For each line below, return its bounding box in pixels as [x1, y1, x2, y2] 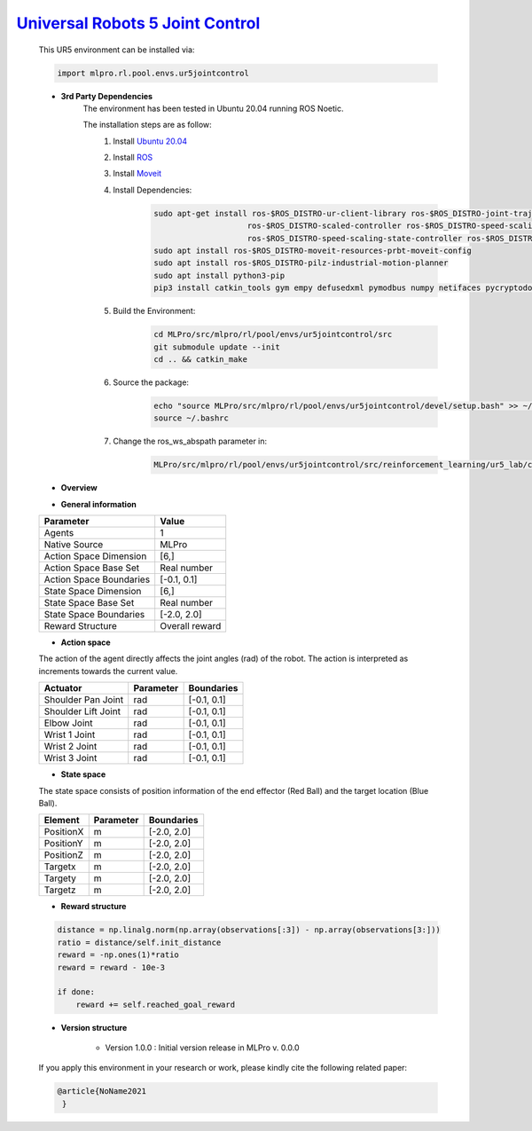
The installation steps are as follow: [82, 120, 212, 130]
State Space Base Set [43, 597, 135, 609]
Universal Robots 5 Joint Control [16, 13, 261, 33]
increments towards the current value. [38, 665, 178, 676]
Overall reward [160, 620, 222, 632]
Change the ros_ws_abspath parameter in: [113, 436, 268, 447]
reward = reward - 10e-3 [57, 962, 166, 972]
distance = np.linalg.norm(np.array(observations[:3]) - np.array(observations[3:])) [57, 925, 441, 935]
